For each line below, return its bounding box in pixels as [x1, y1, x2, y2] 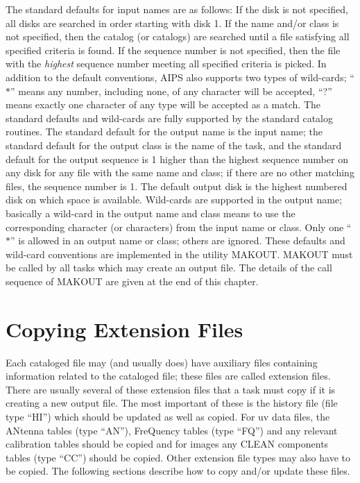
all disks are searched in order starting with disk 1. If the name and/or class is [6, 15, 339, 30]
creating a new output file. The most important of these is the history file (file [6, 396, 338, 410]
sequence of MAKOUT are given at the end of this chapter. [6, 273, 259, 288]
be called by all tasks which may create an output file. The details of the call [6, 260, 332, 275]
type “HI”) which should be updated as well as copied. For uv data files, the [6, 409, 330, 423]
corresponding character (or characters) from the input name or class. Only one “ [6, 219, 352, 234]
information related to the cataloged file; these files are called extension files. [6, 368, 331, 383]
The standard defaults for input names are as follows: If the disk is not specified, [6, 2, 348, 16]
